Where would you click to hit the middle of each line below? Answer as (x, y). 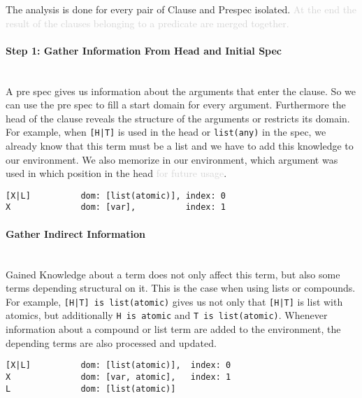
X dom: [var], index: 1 (116, 207)
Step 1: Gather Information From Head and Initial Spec (144, 50)
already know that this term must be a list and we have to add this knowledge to (180, 146)
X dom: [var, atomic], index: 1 (118, 377)
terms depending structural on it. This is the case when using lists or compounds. (181, 288)
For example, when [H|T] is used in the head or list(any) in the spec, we (166, 132)
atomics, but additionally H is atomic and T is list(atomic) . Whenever (167, 315)
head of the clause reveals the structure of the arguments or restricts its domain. (178, 118)
